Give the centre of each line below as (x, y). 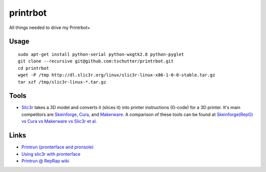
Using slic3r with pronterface (51, 154)
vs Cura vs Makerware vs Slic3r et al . (59, 121)
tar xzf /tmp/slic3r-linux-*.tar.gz (62, 82)
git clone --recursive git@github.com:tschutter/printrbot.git (96, 61)
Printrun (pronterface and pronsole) (57, 147)
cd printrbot (33, 68)
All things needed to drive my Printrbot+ (50, 28)
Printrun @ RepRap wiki (45, 161)
